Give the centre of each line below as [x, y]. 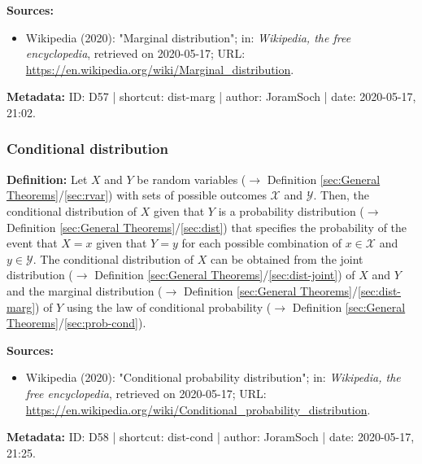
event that [32, 243]
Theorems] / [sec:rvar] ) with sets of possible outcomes [137, 195]
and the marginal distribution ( [85, 290]
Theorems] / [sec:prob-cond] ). [76, 323]
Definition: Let [47, 179]
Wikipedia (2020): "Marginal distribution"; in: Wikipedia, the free [188, 37]
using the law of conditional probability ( [169, 306]
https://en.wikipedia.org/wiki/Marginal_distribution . [160, 69]
